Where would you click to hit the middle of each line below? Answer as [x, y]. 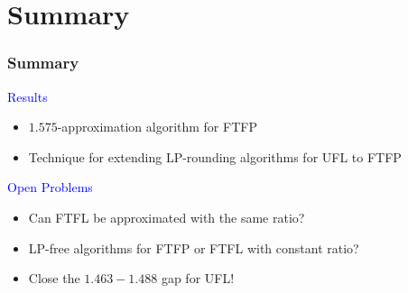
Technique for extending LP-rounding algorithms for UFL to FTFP [215, 156]
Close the [54, 278]
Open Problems [50, 187]
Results [28, 96]
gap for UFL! [198, 278]
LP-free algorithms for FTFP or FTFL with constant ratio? [194, 247]
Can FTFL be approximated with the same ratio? [167, 217]
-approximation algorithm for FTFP [157, 127]
